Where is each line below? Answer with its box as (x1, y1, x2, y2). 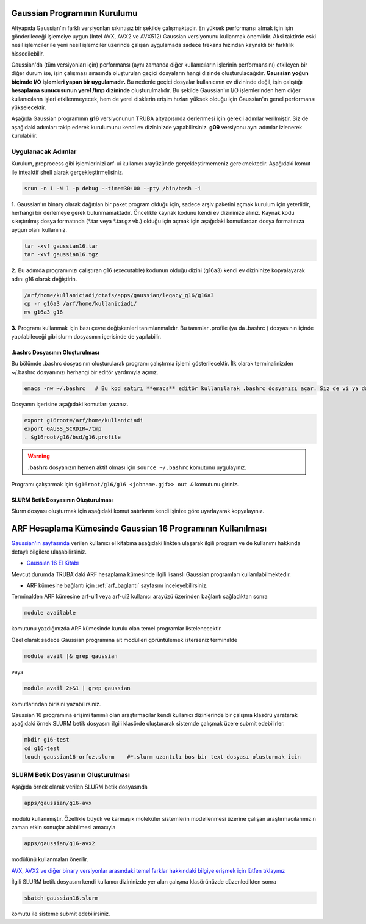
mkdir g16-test (24, 736, 70, 743)
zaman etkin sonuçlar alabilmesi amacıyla (11, 824, 116, 831)
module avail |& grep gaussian (24, 652, 118, 659)
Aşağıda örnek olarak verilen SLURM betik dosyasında (11, 783, 148, 790)
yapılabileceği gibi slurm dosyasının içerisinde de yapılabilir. (11, 333, 162, 340)
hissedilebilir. (11, 49, 45, 57)
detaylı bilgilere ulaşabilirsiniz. (11, 548, 87, 555)
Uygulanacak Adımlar (11, 147, 77, 156)
